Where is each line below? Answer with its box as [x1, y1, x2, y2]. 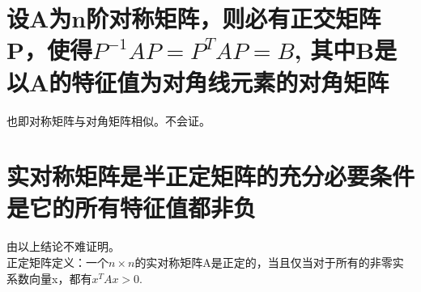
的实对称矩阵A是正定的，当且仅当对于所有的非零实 [134, 254, 404, 270]
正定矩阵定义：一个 [6, 254, 108, 270]
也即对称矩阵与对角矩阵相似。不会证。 [6, 112, 210, 129]
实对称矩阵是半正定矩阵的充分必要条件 [6, 159, 415, 193]
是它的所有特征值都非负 [6, 191, 257, 224]
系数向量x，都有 [6, 269, 92, 286]
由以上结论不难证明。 [6, 238, 120, 255]
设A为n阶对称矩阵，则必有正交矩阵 [6, 2, 381, 35]
